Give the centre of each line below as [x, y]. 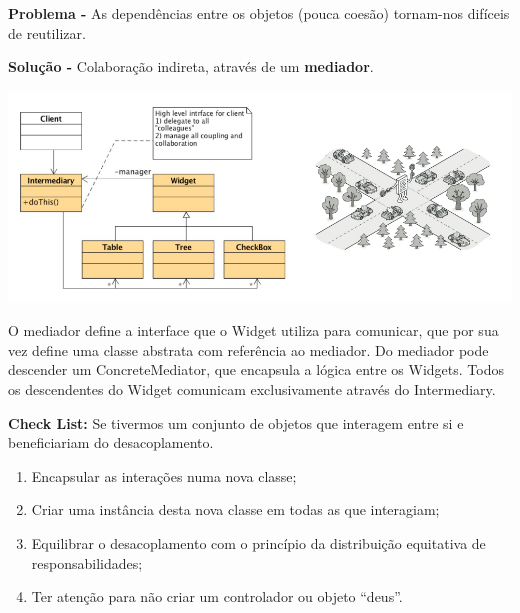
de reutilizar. [47, 32]
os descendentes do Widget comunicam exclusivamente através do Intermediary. [252, 389]
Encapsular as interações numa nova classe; [164, 475]
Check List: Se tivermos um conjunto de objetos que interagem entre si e [236, 422]
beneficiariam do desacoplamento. [111, 442]
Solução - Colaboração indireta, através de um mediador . [191, 66]
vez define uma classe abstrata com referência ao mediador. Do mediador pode [248, 349]
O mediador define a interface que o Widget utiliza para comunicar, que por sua [253, 330]
